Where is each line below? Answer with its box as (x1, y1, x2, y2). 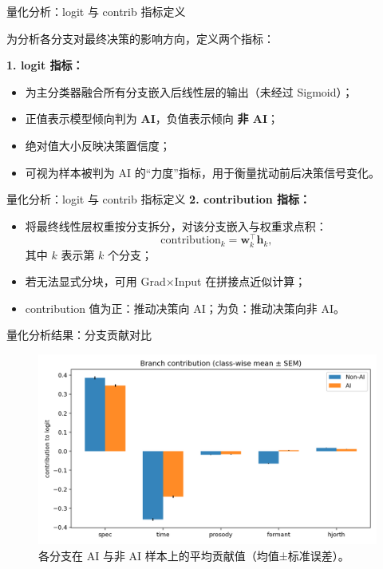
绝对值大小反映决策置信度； (25, 136, 171, 153)
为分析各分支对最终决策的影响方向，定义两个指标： (6, 30, 274, 46)
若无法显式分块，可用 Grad (25, 273, 166, 290)
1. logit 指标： (6, 57, 84, 73)
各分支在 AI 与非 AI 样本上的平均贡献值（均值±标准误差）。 (38, 547, 349, 564)
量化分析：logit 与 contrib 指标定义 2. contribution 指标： (6, 191, 311, 207)
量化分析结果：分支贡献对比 (6, 326, 152, 343)
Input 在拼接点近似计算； (174, 273, 306, 290)
